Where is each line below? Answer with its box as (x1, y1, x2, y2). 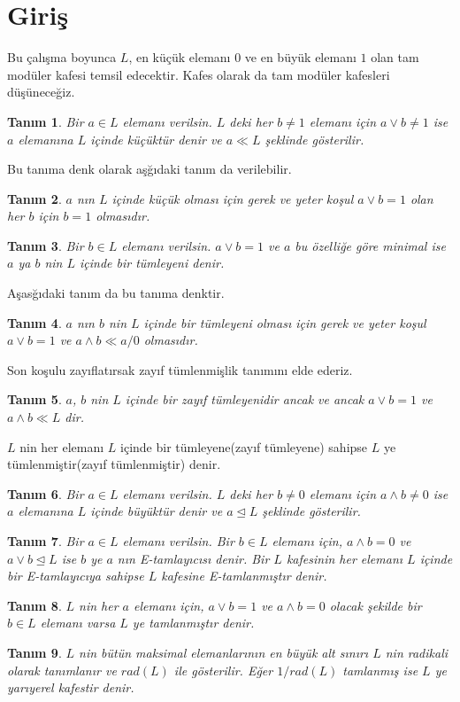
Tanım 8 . (7, 596, 62, 614)
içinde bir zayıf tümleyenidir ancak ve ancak (125, 390, 364, 409)
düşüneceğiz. (7, 82, 75, 101)
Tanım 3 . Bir (7, 236, 84, 254)
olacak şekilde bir (329, 596, 422, 614)
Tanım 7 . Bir (7, 532, 84, 550)
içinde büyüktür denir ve (90, 502, 223, 520)
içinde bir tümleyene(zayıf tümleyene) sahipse (120, 437, 368, 456)
